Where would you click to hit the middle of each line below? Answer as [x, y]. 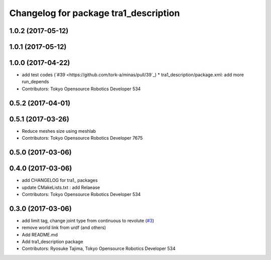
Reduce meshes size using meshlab [59, 131]
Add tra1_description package [52, 241]
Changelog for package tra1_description [95, 13]
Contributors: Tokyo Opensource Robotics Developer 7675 [82, 138]
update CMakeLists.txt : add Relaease [61, 187]
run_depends [35, 82]
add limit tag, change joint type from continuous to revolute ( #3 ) [88, 220]
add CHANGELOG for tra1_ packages [60, 180]
